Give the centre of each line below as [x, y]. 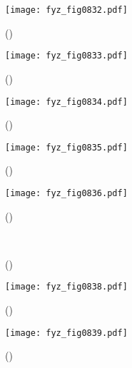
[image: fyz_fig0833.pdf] [66, 56]
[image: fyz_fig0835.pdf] [66, 147]
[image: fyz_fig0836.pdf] [66, 193]
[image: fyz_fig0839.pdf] [66, 333]
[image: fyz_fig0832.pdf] [66, 10]
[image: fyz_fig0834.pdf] [66, 102]
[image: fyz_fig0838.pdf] [66, 287]
